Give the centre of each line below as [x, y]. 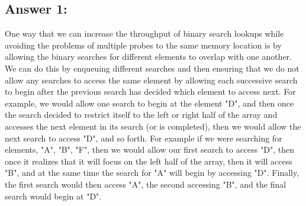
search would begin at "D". [53, 196]
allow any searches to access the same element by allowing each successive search [151, 80]
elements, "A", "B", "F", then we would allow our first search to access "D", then [149, 149]
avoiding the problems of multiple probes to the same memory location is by [143, 45]
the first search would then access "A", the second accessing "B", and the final [146, 184]
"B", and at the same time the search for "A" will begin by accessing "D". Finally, [152, 173]
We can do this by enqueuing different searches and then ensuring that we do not [152, 68]
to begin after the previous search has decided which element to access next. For [150, 91]
